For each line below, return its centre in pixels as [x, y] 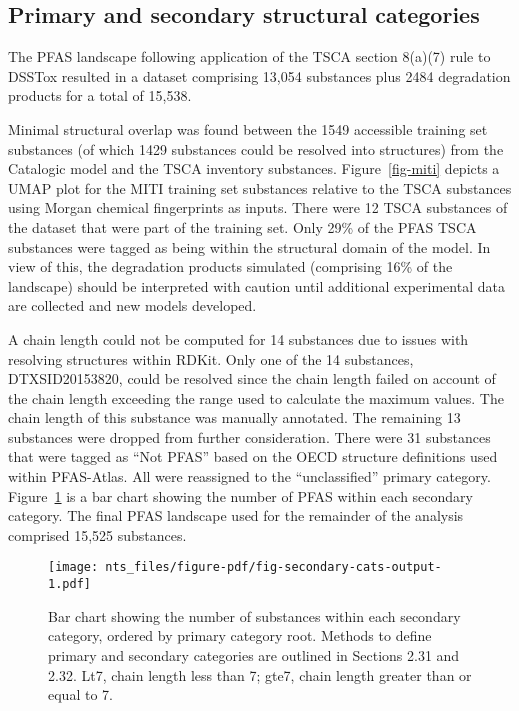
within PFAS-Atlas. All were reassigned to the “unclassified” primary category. [249, 476]
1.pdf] [69, 584]
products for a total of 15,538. [100, 95]
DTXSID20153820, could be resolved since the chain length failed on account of [252, 378]
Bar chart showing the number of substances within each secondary [254, 615]
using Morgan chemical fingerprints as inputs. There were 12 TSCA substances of [258, 207]
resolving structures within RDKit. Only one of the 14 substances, [211, 358]
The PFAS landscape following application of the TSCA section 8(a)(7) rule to [249, 56]
